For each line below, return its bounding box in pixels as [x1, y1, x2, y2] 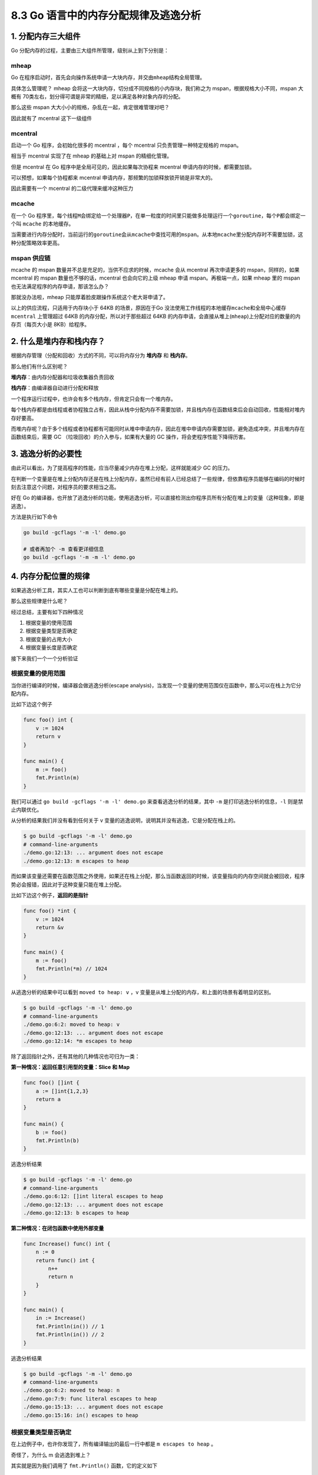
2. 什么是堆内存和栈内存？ [11, 336, 105, 346]
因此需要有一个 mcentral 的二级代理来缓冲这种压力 [11, 185, 134, 192]
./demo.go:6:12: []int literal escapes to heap [23, 1193, 163, 1200]
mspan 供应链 [11, 254, 51, 262]
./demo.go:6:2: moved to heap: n [23, 1387, 120, 1394]
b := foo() [35, 1129, 67, 1136]
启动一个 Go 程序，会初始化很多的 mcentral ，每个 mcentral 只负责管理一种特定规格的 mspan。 [11, 142, 242, 149]
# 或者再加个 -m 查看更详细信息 [23, 546, 104, 552]
